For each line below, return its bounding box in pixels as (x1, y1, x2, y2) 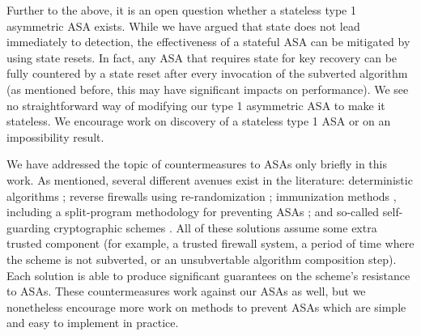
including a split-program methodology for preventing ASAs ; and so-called (6, 203, 380, 220)
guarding (6, 219, 50, 236)
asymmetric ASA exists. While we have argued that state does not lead (6, 17, 360, 34)
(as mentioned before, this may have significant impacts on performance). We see (6, 80, 409, 97)
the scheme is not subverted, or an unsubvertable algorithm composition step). (6, 250, 397, 267)
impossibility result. (6, 128, 104, 145)
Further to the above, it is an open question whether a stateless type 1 (6, 2, 356, 18)
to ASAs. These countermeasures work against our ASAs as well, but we (6, 283, 366, 300)
